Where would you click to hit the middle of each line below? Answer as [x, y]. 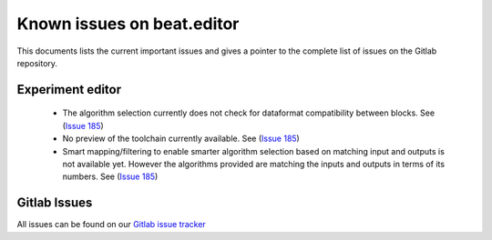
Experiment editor [69, 90]
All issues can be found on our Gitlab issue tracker [112, 225]
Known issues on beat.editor [128, 24]
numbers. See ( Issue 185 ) [110, 176]
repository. [37, 63]
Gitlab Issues [55, 203]
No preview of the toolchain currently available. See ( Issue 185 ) [181, 139]
